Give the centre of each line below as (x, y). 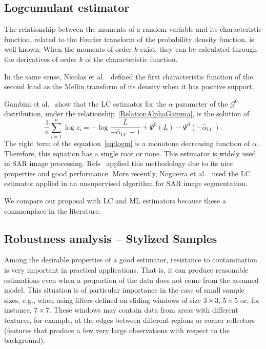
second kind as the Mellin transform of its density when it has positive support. (129, 86)
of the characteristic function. (131, 59)
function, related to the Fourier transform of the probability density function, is (129, 39)
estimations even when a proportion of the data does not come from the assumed (131, 280)
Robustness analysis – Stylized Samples (111, 238)
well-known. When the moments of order (68, 49)
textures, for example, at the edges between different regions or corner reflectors (130, 320)
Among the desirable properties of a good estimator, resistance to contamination (131, 260)
